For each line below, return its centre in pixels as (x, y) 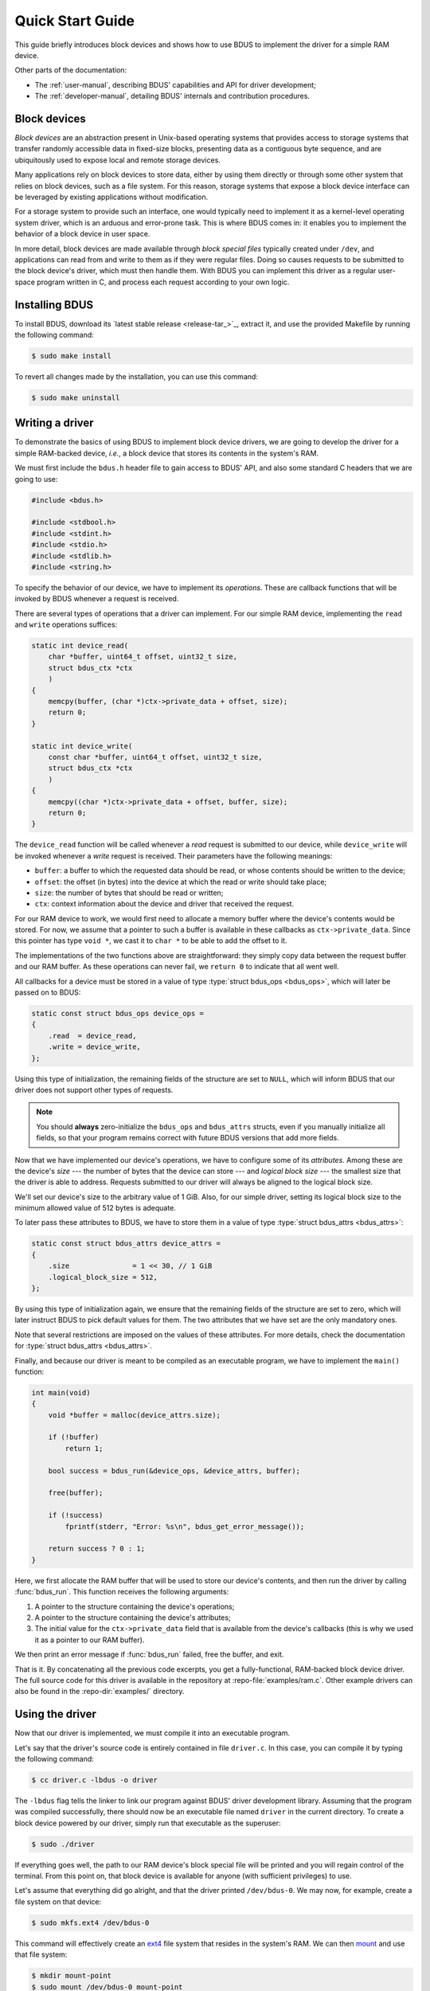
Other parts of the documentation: (71, 70)
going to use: (36, 479)
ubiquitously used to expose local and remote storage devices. (117, 160)
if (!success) (76, 1516)
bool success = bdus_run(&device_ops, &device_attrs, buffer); (174, 1471)
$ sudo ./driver (63, 1844)
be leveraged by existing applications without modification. (111, 197)
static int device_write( (82, 746)
